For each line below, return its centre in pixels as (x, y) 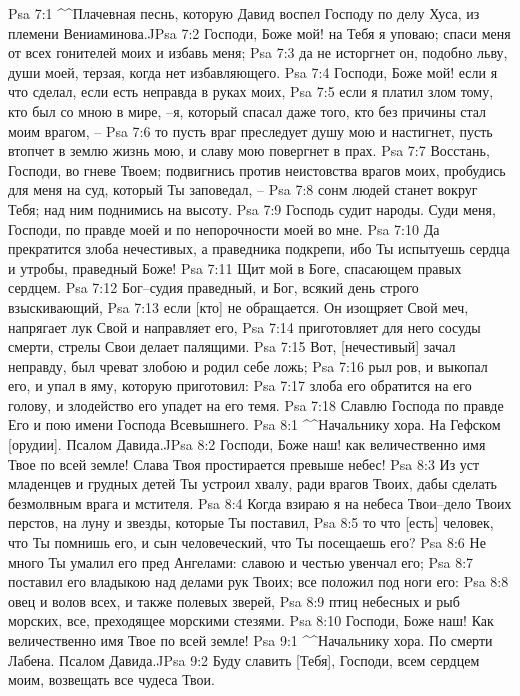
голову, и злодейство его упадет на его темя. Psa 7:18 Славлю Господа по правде (256, 404)
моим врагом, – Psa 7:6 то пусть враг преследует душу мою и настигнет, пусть (250, 130)
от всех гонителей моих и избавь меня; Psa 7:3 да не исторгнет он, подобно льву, (258, 52)
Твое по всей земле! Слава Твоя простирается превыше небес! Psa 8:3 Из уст (244, 463)
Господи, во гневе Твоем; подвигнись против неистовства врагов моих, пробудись (257, 169)
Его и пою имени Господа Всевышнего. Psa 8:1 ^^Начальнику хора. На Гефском (254, 424)
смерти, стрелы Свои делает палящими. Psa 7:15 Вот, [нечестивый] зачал (232, 346)
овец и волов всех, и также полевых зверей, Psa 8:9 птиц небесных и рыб (234, 600)
